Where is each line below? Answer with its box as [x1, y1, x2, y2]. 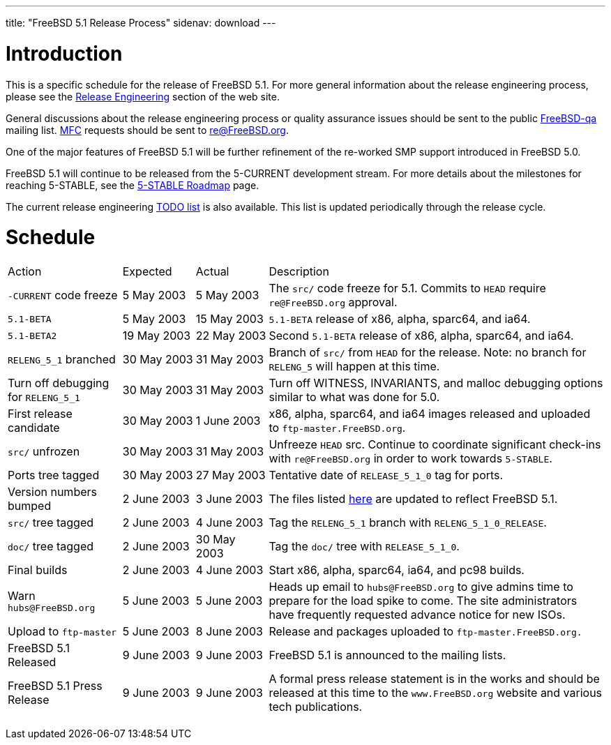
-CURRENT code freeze [8, 288, 118, 302]
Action [8, 264, 42, 278]
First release [8, 407, 73, 421]
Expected [122, 264, 172, 278]
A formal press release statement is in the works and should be [269, 672, 600, 686]
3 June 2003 [195, 492, 263, 506]
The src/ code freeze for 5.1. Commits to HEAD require [269, 281, 546, 295]
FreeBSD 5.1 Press [8, 679, 103, 693]
